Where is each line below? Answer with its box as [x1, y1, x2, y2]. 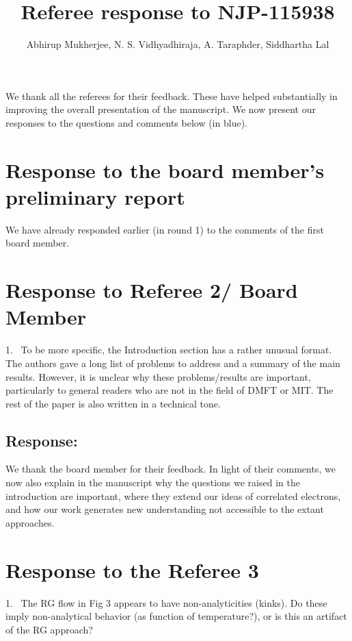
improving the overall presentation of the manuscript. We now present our [5, 102, 316, 116]
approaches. [5, 515, 55, 529]
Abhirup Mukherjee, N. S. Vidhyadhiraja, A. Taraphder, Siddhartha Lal [26, 37, 329, 51]
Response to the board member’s [5, 155, 325, 184]
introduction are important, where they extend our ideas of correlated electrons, [5, 488, 341, 503]
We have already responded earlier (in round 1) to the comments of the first [5, 222, 324, 236]
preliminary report [5, 182, 185, 210]
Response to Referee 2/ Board [5, 276, 298, 304]
